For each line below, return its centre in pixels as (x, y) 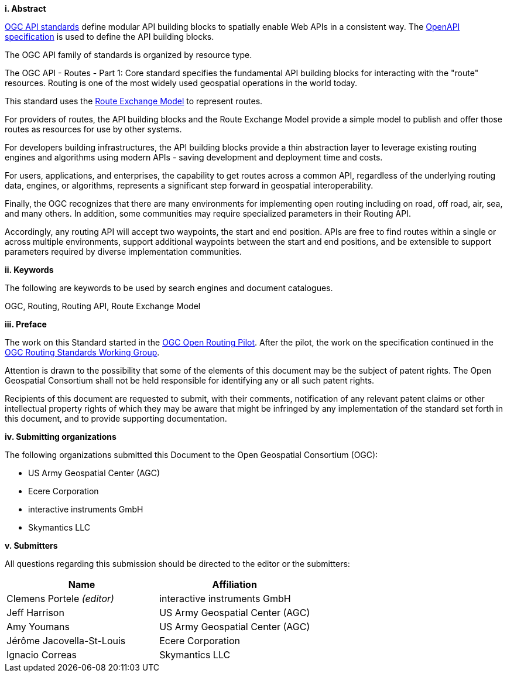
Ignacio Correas (42, 655)
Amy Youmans (38, 627)
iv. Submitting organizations (61, 437)
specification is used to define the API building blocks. (109, 37)
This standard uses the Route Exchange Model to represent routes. (134, 101)
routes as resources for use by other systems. (93, 129)
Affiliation (234, 584)
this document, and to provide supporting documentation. (116, 418)
